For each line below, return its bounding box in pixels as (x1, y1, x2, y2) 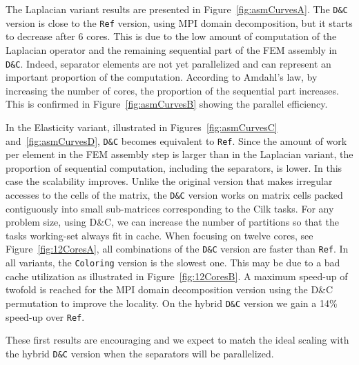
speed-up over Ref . (6, 309, 85, 324)
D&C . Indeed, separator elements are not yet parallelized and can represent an (6, 56, 331, 70)
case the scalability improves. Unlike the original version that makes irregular (6, 174, 333, 188)
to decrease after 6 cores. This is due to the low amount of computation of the (6, 29, 337, 43)
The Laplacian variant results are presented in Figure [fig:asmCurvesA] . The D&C (6, 2, 348, 16)
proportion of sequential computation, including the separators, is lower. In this (6, 160, 342, 175)
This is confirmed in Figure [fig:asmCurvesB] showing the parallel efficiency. (6, 97, 328, 111)
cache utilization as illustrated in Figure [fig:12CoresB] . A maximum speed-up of (6, 268, 348, 283)
